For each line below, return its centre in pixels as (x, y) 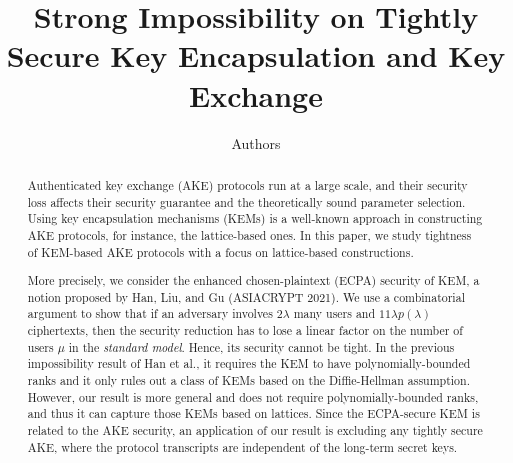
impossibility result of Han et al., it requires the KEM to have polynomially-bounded (249, 363)
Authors (256, 142)
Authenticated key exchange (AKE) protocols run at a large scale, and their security (247, 184)
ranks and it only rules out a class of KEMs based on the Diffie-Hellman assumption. (248, 380)
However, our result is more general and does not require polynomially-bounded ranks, (253, 396)
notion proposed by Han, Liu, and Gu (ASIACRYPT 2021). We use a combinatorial (246, 296)
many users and (334, 313)
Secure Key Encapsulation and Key (256, 55)
